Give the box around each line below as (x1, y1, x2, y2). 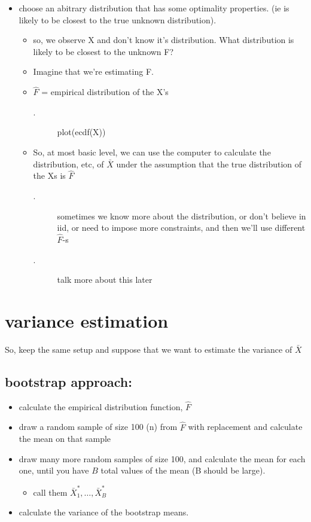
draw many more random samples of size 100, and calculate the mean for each (19, 452, 306, 465)
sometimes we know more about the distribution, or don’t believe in (57, 209, 306, 222)
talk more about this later (57, 273, 153, 286)
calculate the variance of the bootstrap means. (19, 506, 189, 518)
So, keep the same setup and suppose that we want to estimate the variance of (5, 343, 292, 355)
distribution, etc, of (33, 157, 104, 170)
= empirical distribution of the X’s (41, 86, 169, 98)
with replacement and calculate (188, 420, 303, 433)
